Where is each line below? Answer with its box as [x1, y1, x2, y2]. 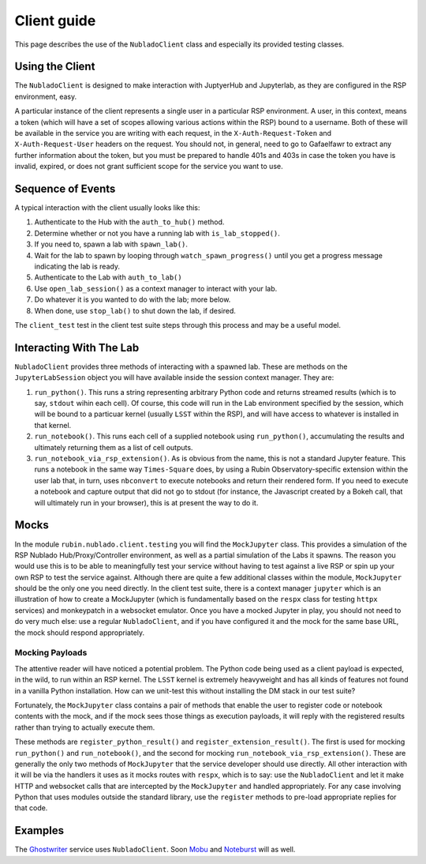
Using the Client [14, 60, 95, 73]
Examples [14, 824, 65, 837]
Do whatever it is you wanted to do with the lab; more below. [34, 295, 231, 304]
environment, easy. [14, 92, 77, 101]
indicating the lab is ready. [34, 261, 120, 272]
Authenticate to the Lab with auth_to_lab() [34, 272, 182, 282]
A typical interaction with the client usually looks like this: [14, 203, 200, 212]
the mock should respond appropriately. [14, 628, 145, 637]
